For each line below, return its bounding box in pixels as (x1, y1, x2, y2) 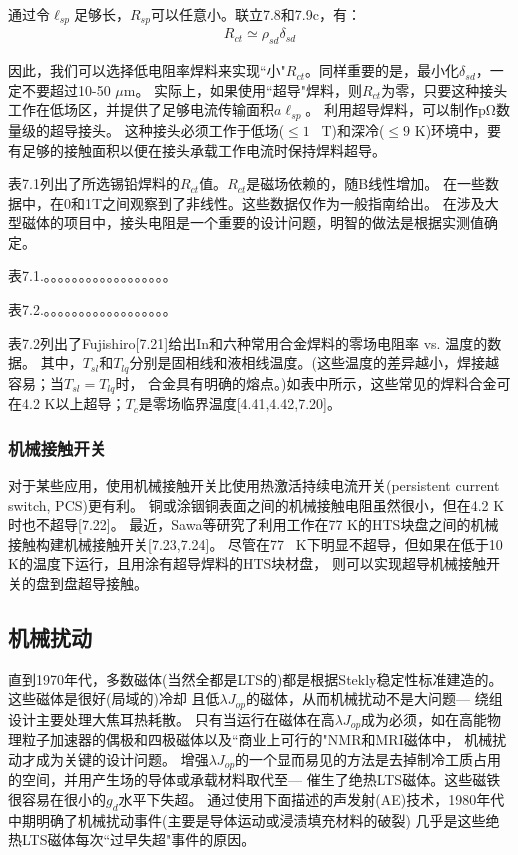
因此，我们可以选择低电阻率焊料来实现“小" (8, 60, 286, 81)
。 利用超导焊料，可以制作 (305, 99, 478, 120)
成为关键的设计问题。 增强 (35, 748, 209, 769)
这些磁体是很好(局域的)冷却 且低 (8, 688, 220, 709)
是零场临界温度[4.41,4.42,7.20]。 (138, 393, 341, 414)
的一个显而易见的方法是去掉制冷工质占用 (235, 748, 502, 769)
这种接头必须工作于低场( (124, 119, 285, 140)
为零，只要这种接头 (381, 79, 508, 100)
